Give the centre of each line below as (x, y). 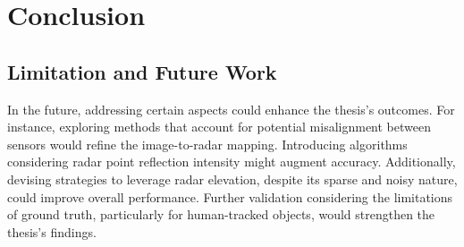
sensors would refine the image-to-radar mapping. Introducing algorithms (207, 144)
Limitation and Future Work (142, 71)
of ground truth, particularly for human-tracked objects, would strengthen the (221, 214)
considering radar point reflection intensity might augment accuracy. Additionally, (232, 162)
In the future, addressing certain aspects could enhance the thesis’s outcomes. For (231, 109)
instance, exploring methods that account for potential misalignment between (219, 127)
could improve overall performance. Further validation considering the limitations (230, 196)
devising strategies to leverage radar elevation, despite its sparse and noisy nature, (232, 179)
